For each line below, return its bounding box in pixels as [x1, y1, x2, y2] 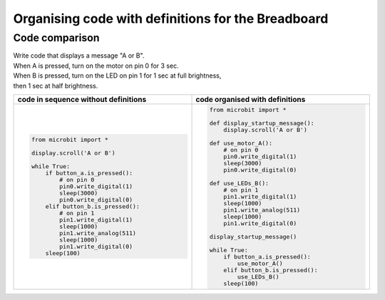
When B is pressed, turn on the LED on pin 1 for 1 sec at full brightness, [13, 71, 222, 80]
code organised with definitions [195, 94, 306, 104]
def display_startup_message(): [209, 119, 314, 127]
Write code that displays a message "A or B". [13, 51, 145, 60]
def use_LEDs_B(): [209, 179, 269, 187]
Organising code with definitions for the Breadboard [13, 11, 329, 26]
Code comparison [13, 31, 100, 44]
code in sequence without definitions [17, 94, 147, 104]
